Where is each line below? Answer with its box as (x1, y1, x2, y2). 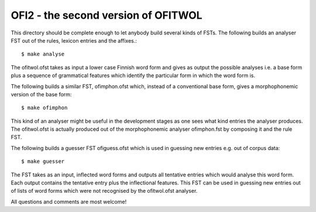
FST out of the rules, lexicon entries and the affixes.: (11, 37, 138, 44)
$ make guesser (21, 158, 65, 165)
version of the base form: (11, 91, 72, 98)
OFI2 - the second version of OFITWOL (11, 9, 202, 22)
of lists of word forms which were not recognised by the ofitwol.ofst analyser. (11, 187, 198, 194)
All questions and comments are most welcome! (11, 198, 127, 205)
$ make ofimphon (21, 105, 68, 111)
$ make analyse (21, 51, 65, 58)
